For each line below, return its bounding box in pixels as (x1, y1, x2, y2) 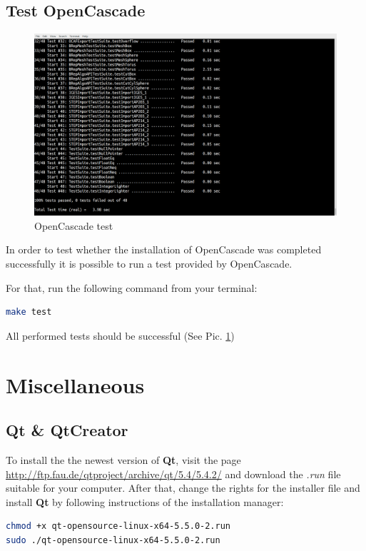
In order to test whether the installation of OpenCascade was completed (6, 242, 322, 257)
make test (6, 307, 52, 318)
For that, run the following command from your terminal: (6, 280, 258, 295)
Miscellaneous (6, 370, 145, 399)
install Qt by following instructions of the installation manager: (6, 494, 284, 509)
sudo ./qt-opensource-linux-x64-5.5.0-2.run (6, 535, 220, 545)
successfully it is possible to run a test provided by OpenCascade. (6, 256, 293, 271)
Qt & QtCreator (6, 419, 128, 441)
